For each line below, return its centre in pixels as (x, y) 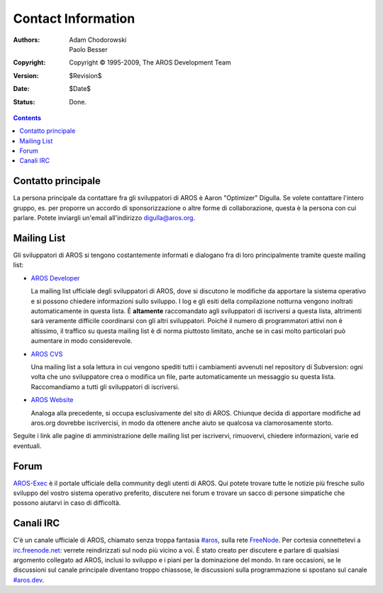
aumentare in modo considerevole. (82, 341)
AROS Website (52, 400)
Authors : (27, 40)
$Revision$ (85, 75)
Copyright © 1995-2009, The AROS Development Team (150, 62)
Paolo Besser (88, 49)
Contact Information (74, 18)
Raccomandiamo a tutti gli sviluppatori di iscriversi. (105, 386)
